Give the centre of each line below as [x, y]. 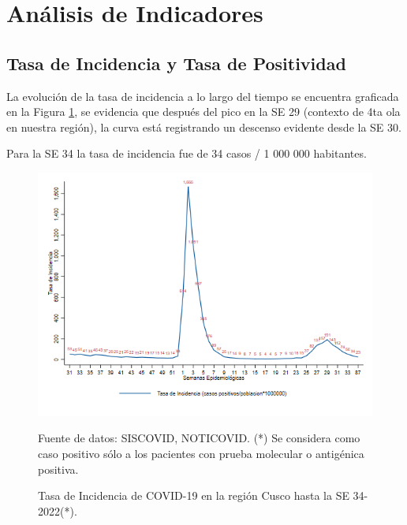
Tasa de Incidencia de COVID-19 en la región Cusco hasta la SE [194, 495]
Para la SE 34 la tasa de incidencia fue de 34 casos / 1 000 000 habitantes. [187, 153]
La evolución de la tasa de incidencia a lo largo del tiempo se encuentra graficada [203, 96]
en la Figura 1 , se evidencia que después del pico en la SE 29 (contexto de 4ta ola [203, 112]
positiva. [58, 469]
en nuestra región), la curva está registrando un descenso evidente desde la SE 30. [204, 127]
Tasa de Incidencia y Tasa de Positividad [176, 63]
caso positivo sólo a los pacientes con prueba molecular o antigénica [201, 453]
